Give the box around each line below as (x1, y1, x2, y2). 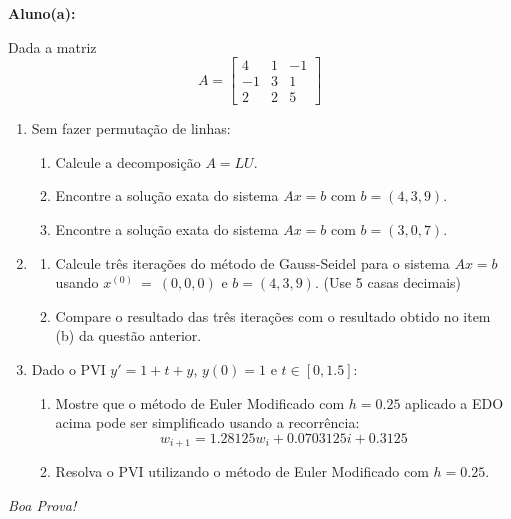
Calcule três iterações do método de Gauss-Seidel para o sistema (55, 252, 450, 273)
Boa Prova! (8, 494, 77, 515)
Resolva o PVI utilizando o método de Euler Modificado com (55, 461, 429, 482)
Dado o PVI (31, 359, 106, 380)
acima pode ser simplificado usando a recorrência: (55, 412, 360, 433)
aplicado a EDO (405, 392, 504, 413)
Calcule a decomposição (55, 151, 201, 172)
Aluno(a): (8, 3, 76, 23)
